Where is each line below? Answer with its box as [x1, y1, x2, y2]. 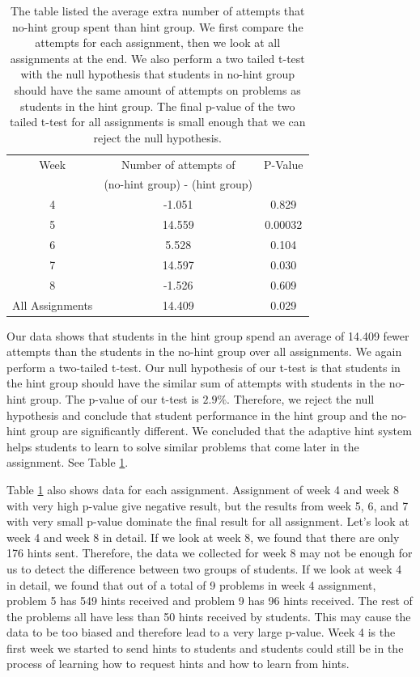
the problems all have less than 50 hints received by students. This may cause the [6, 607, 411, 624]
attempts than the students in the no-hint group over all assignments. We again [6, 343, 402, 360]
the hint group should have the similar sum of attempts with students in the [6, 374, 385, 391]
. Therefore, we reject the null [227, 390, 375, 407]
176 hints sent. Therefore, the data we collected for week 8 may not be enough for [6, 544, 413, 561]
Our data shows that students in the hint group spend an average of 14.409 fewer [6, 327, 409, 344]
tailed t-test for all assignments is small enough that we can [9, 113, 306, 130]
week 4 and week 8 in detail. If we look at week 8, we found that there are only [6, 528, 400, 545]
